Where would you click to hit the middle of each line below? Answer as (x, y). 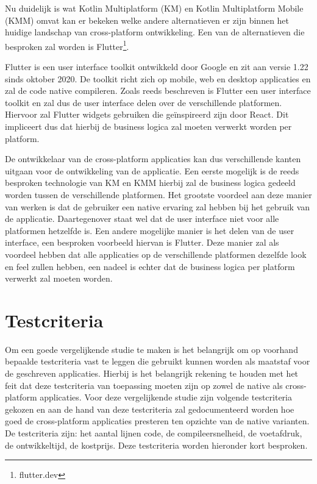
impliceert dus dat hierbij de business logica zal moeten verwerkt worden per (148, 126)
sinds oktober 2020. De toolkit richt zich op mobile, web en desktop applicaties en (158, 78)
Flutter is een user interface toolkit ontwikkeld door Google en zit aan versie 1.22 (157, 67)
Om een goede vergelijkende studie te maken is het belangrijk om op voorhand (151, 349)
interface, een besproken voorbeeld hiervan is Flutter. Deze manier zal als (142, 242)
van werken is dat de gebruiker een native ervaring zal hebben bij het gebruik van (158, 206)
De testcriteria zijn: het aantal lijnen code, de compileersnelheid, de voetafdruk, (154, 433)
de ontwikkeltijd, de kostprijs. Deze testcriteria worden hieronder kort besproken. (156, 445)
